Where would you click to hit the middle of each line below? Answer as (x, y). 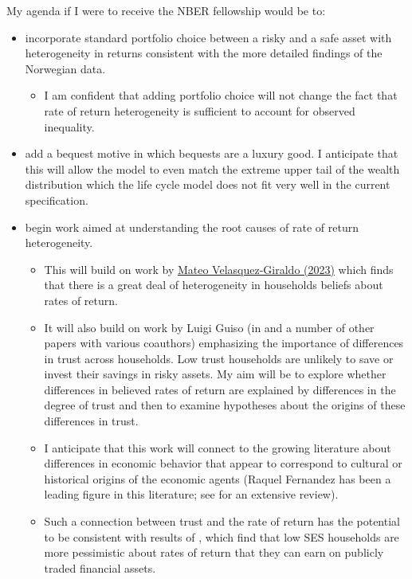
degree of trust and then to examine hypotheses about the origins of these (225, 405)
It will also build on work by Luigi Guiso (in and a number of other (209, 327)
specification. (57, 200)
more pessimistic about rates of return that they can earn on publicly (214, 552)
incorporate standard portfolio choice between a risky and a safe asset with (208, 37)
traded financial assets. (100, 567)
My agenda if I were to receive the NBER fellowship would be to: (166, 10)
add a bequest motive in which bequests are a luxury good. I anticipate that (212, 153)
